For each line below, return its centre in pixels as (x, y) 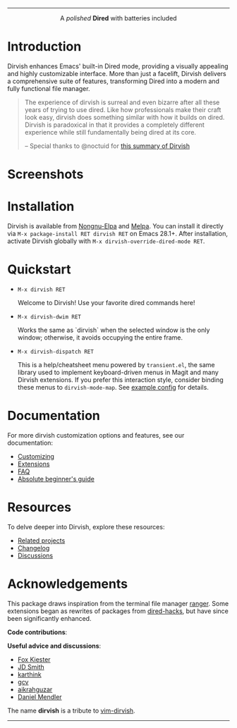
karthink (30, 674)
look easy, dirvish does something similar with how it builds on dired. (124, 117)
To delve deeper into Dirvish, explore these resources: (86, 526)
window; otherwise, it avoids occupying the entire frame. (100, 338)
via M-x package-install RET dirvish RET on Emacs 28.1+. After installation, (117, 234)
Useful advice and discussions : (54, 646)
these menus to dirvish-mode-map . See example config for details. (113, 387)
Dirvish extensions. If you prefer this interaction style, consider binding (120, 380)
